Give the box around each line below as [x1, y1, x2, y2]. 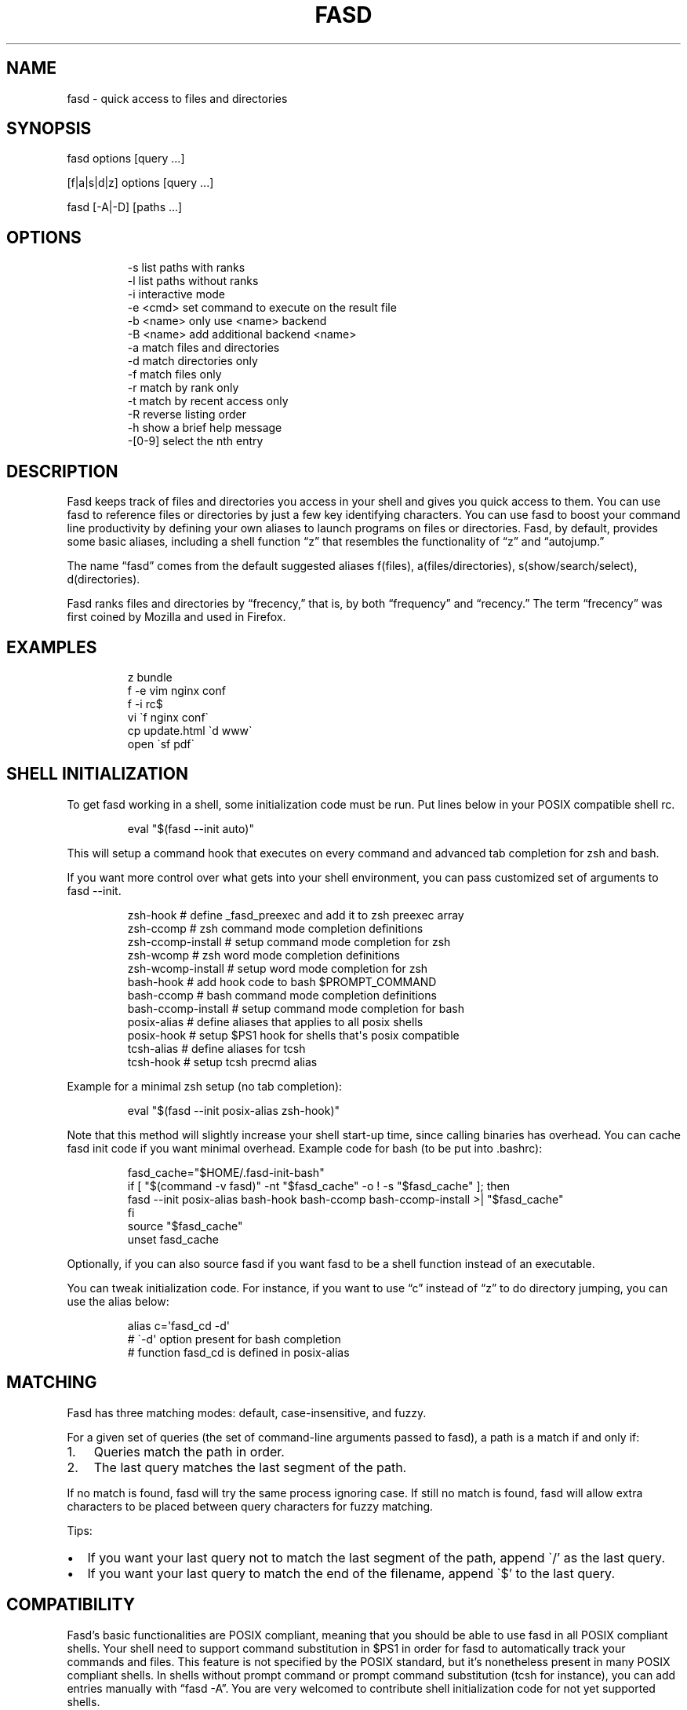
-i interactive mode [127, 287, 226, 301]
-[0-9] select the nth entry [127, 434, 264, 448]
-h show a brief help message [127, 421, 282, 435]
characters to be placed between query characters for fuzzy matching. [67, 1499, 434, 1513]
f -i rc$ [127, 696, 163, 711]
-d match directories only [127, 354, 258, 368]
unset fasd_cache [127, 1232, 220, 1246]
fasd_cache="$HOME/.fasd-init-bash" [127, 1165, 325, 1179]
